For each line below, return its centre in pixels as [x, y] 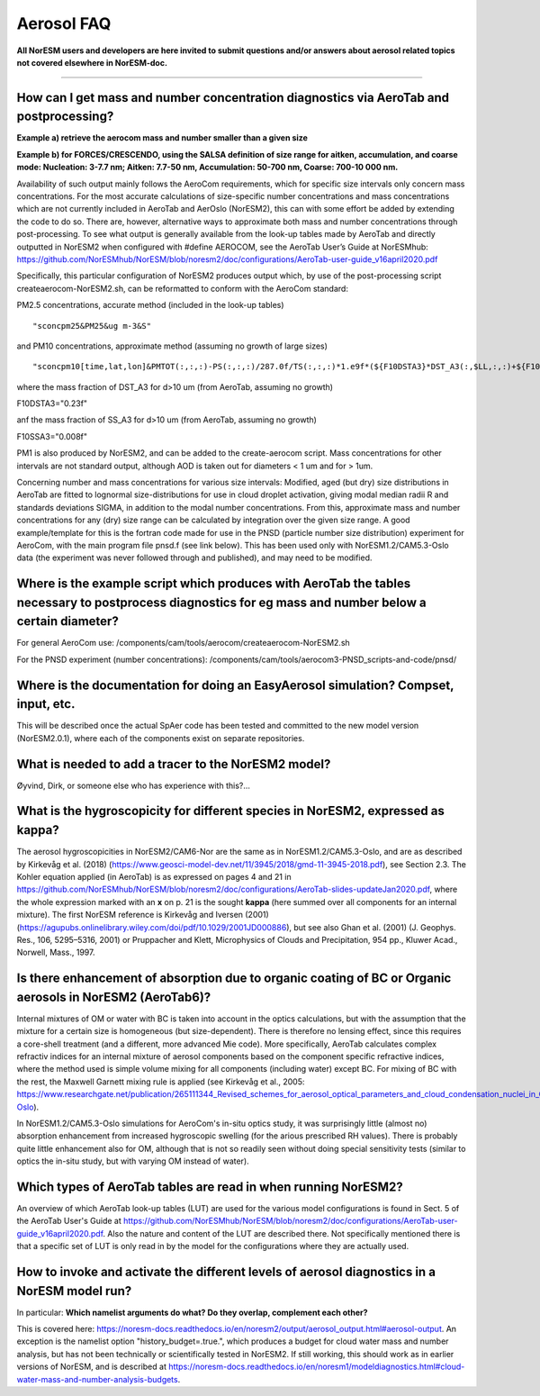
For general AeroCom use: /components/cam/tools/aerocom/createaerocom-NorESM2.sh [183, 643]
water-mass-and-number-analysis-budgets [98, 1379]
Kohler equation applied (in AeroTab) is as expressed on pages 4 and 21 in [154, 876]
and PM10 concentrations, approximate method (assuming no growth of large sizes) [172, 346]
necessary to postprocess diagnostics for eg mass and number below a [221, 602]
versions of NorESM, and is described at [91, 1367]
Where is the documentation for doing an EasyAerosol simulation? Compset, [235, 685]
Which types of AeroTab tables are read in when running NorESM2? [210, 1187]
